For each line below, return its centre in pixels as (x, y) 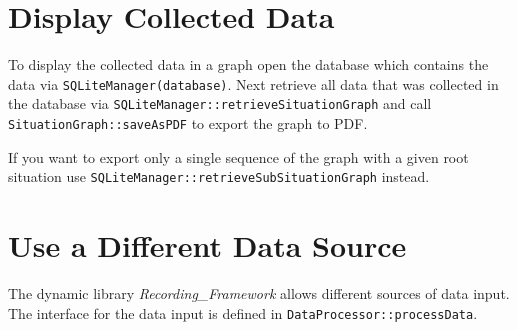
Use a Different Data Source (207, 245)
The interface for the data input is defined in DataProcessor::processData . (243, 312)
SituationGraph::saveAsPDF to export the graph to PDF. (188, 123)
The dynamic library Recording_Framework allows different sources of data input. (259, 293)
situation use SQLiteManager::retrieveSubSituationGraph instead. (219, 176)
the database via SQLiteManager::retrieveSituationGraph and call (220, 103)
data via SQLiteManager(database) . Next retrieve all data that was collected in (253, 83)
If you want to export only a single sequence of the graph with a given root (238, 156)
